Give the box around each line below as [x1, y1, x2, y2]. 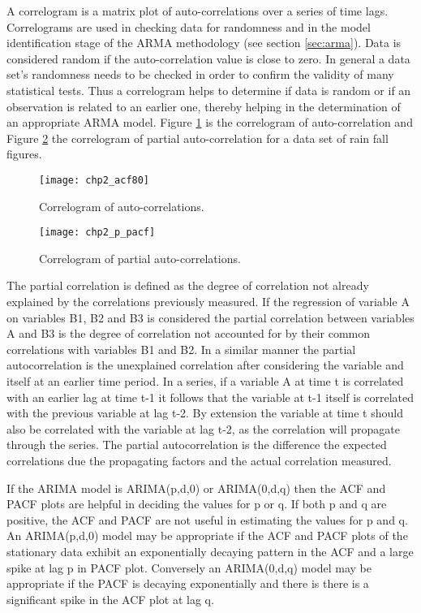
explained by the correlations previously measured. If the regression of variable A [6, 293, 410, 310]
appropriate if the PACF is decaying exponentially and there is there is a [6, 575, 369, 592]
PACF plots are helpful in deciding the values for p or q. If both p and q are [6, 495, 387, 512]
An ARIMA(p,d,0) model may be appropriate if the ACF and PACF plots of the [6, 527, 408, 544]
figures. [6, 145, 42, 162]
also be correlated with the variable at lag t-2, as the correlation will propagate [6, 420, 400, 437]
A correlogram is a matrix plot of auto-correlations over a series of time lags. [6, 2, 389, 19]
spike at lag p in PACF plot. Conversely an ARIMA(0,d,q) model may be [6, 559, 372, 576]
